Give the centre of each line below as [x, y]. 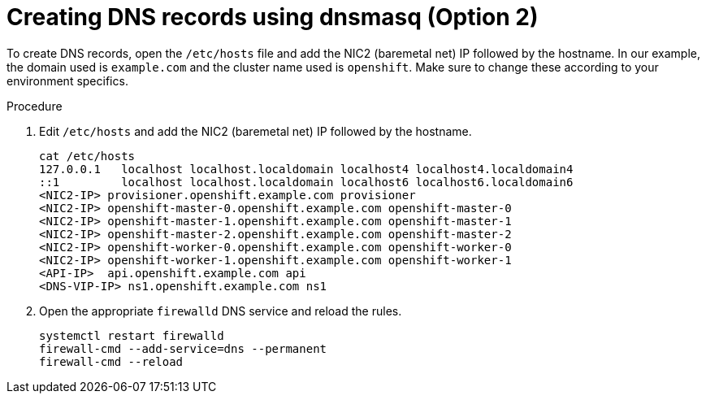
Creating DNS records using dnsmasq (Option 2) [273, 17]
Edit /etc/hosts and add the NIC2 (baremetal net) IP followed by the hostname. [256, 131]
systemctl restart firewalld [132, 335]
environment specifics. [67, 80]
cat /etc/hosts [87, 156]
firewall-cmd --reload [111, 361]
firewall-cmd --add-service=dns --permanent [183, 348]
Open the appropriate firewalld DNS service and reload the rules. [221, 311]
